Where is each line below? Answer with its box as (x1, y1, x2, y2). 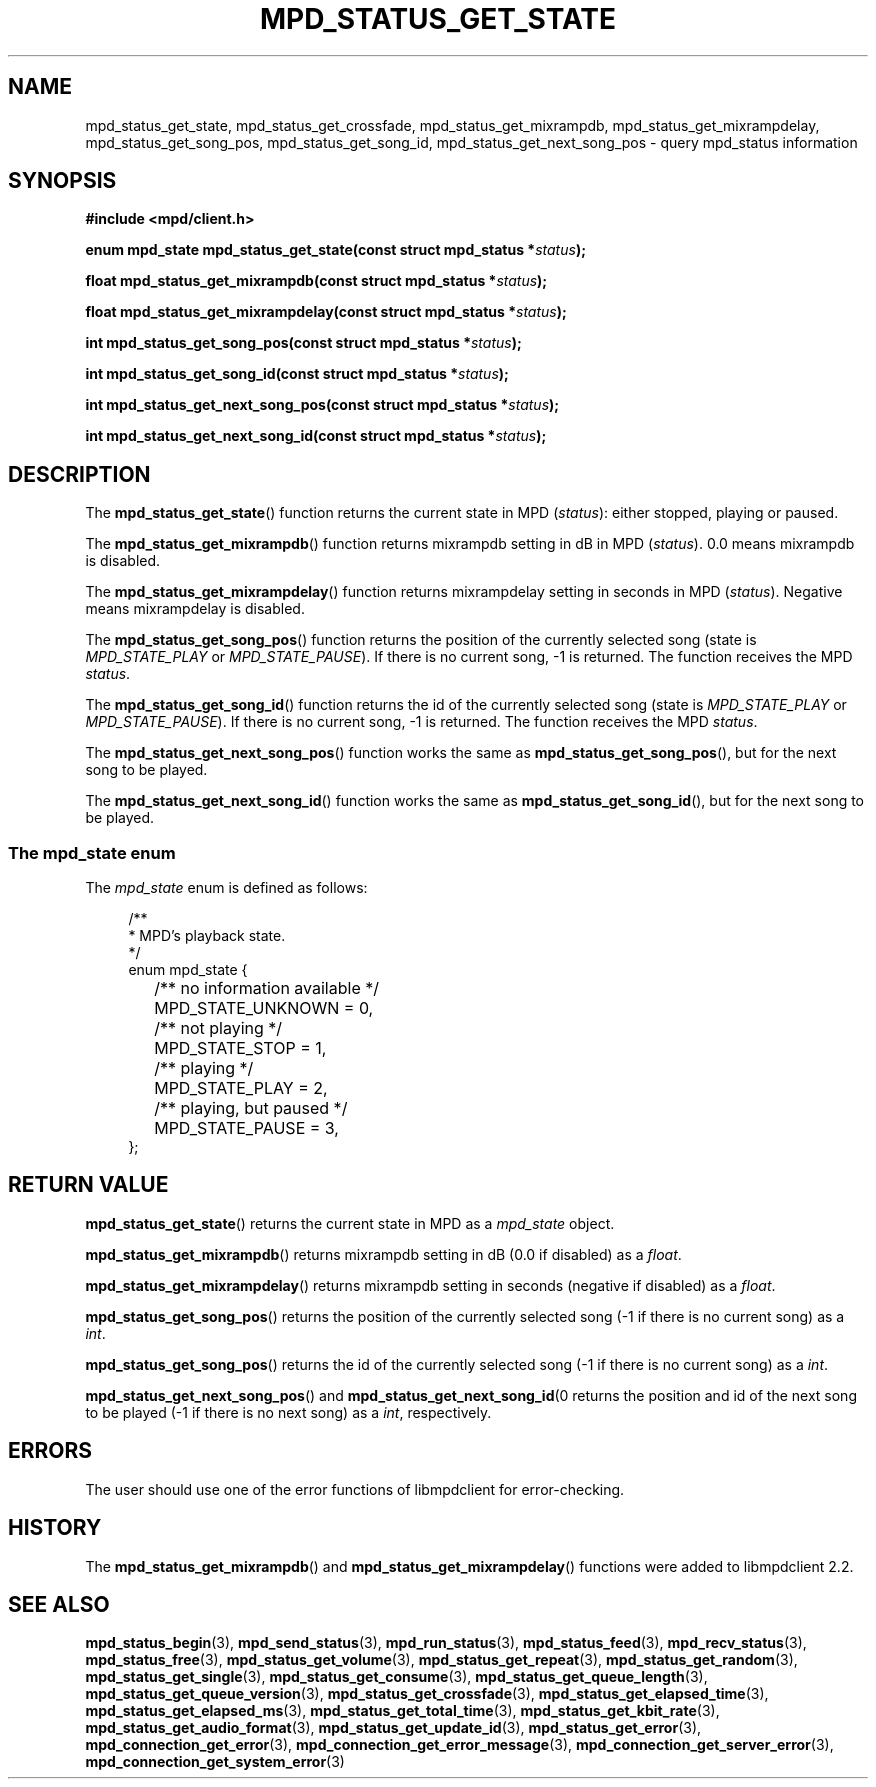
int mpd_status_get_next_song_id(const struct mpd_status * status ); (85, 427, 547, 445)
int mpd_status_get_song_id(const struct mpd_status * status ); (85, 365, 509, 383)
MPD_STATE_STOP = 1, (154, 1038, 327, 1059)
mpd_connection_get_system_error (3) (85, 1753, 345, 1771)
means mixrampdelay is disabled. (85, 600, 305, 618)
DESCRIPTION (8, 461, 151, 487)
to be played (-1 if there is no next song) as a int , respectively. (85, 1403, 492, 1421)
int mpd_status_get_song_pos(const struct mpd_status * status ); (85, 334, 522, 352)
